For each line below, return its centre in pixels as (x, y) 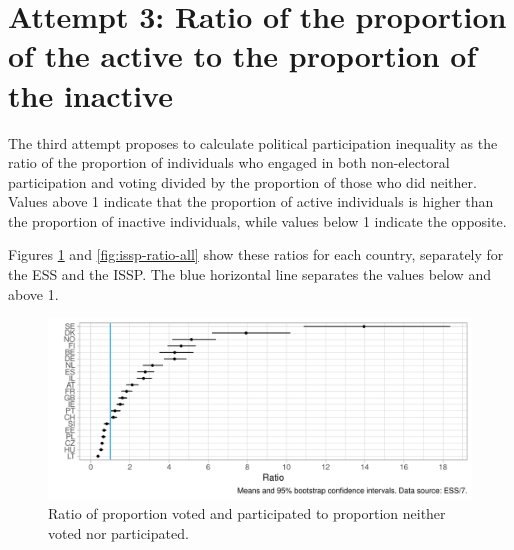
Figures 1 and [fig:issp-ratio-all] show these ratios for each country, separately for (256, 254)
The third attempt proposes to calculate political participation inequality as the (253, 142)
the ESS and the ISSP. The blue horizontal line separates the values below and (249, 274)
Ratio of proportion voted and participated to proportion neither (247, 513)
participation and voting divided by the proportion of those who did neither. (242, 181)
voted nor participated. (118, 532)
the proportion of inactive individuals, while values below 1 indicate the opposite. (257, 220)
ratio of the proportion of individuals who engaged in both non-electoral (229, 162)
